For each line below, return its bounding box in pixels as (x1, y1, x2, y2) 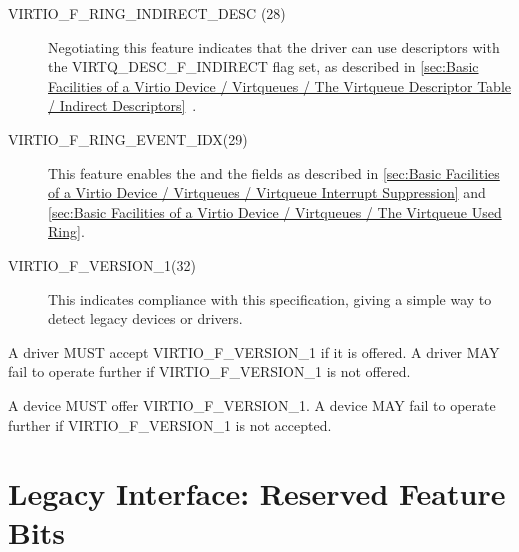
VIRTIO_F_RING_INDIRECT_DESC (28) (8, 3, 286, 23)
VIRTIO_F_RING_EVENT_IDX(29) (8, 128, 248, 149)
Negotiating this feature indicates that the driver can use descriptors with (48, 36, 500, 57)
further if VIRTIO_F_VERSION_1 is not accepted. (8, 414, 332, 435)
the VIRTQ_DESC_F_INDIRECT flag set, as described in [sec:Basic (48, 56, 479, 77)
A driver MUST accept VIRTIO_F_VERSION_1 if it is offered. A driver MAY (8, 341, 500, 362)
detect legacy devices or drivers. (48, 308, 243, 329)
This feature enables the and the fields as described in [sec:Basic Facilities (48, 162, 500, 183)
